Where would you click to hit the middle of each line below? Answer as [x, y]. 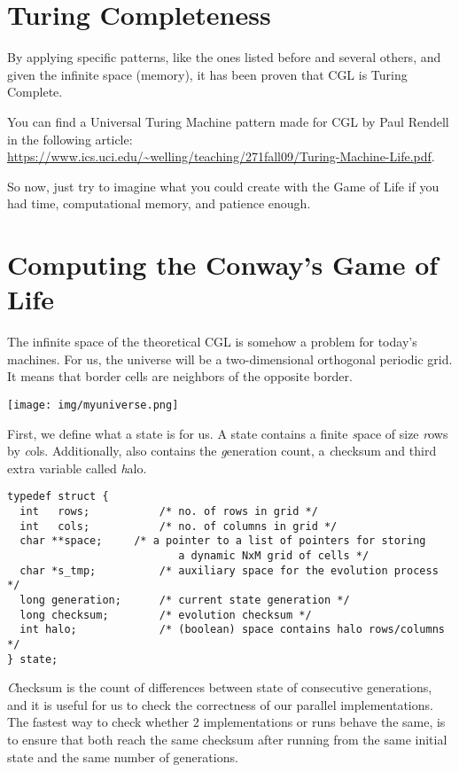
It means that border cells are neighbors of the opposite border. [180, 376]
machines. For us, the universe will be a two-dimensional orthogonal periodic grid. [230, 359]
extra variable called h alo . [77, 468]
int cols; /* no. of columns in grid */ [179, 526]
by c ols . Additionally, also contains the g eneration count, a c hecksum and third [222, 451]
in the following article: [70, 139]
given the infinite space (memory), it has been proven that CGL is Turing [207, 74]
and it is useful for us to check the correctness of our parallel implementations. [220, 704]
